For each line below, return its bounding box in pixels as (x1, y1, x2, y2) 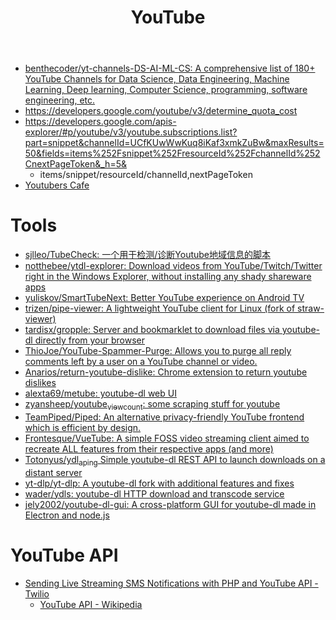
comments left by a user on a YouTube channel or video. (24, 356, 258, 368)
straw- (297, 302, 325, 315)
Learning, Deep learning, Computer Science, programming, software (24, 84, 308, 96)
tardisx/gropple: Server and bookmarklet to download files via (24, 324, 280, 336)
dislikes (24, 377, 57, 389)
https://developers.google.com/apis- (24, 116, 177, 128)
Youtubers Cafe (24, 179, 90, 191)
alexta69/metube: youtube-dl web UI (24, 387, 177, 400)
